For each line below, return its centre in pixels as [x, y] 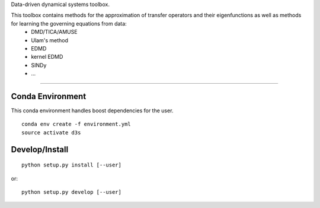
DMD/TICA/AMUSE [54, 32]
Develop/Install [40, 149]
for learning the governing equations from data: [69, 23]
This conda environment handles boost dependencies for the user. [92, 111]
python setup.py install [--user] [71, 165]
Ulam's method [49, 40]
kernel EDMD [47, 57]
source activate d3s [51, 133]
